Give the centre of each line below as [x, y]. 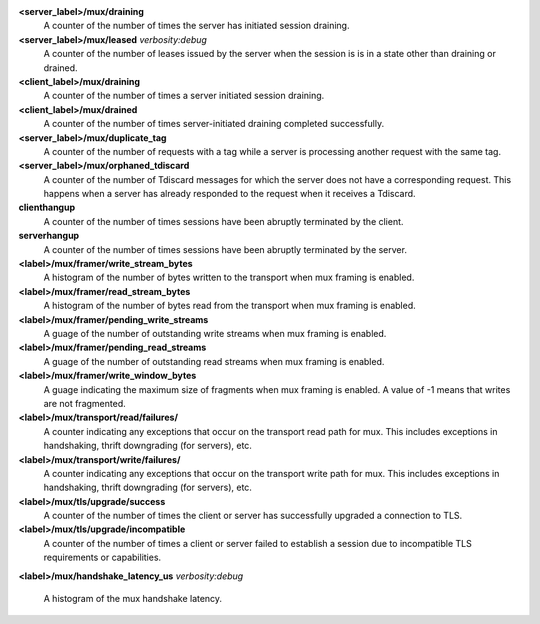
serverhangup [49, 236]
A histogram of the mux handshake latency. [133, 599]
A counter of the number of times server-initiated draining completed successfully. [214, 124]
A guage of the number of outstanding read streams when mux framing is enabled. [214, 361]
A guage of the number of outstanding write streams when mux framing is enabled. [215, 333]
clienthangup [46, 207]
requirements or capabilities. [102, 557]
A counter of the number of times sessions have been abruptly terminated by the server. [225, 249]
